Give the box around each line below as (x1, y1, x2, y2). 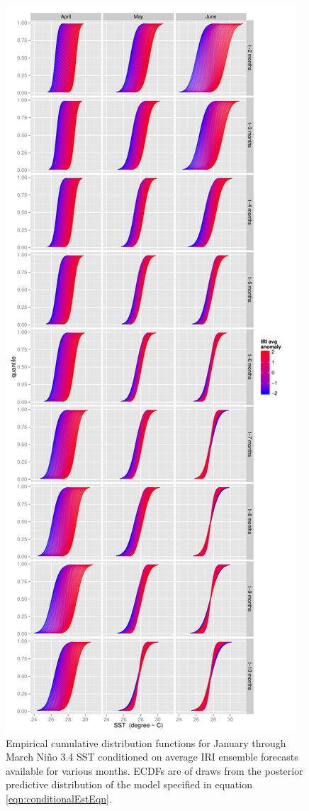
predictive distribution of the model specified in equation (6, 777, 252, 792)
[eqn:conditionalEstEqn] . (6, 790, 112, 805)
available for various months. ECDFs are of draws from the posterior (6, 763, 303, 778)
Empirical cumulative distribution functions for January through (6, 735, 286, 750)
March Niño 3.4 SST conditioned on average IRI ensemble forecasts (6, 749, 298, 764)
